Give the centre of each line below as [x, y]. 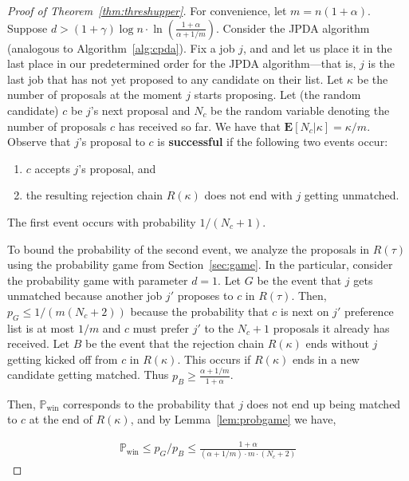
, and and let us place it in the [317, 47]
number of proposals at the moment [95, 95]
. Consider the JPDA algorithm [293, 28]
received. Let [38, 343]
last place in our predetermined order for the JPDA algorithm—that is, [182, 63]
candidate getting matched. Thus [88, 375]
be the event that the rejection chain [174, 343]
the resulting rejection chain [94, 195]
